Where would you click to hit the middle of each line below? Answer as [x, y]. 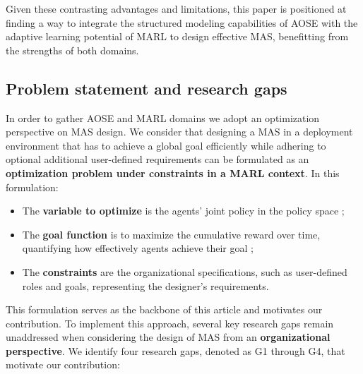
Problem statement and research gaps [147, 88]
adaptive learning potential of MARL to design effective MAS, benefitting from [177, 36]
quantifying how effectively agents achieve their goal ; [138, 248]
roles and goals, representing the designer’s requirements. [145, 285]
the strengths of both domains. [72, 50]
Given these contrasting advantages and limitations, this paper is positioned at [176, 8]
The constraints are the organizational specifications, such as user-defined [185, 271]
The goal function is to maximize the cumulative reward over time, [171, 234]
